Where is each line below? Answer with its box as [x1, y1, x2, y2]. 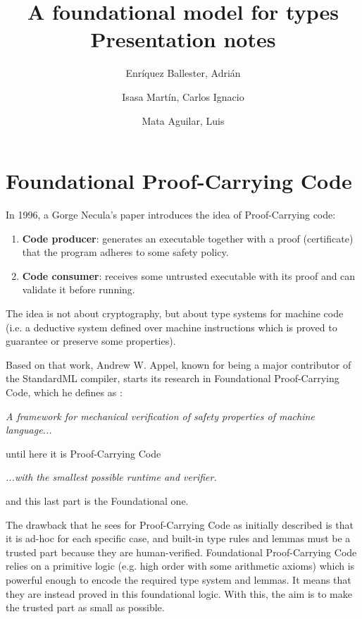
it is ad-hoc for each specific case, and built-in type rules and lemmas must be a [6, 531, 351, 546]
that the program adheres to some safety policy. [22, 245, 229, 259]
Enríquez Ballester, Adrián [125, 66, 241, 80]
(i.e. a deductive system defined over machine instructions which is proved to [6, 319, 337, 334]
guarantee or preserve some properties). [6, 333, 176, 348]
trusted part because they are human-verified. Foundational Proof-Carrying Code [6, 544, 357, 559]
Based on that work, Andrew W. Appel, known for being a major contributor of [6, 357, 351, 372]
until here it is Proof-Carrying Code [6, 446, 161, 460]
